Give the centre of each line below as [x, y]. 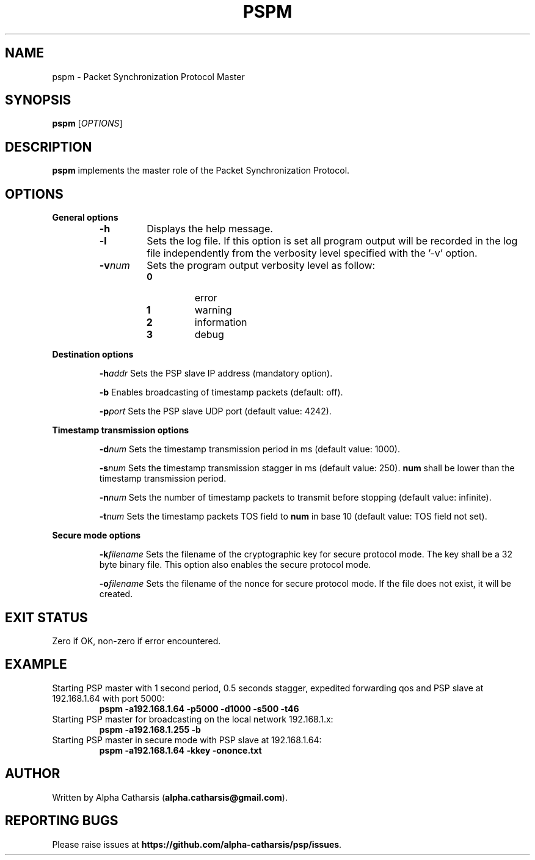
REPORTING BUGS [62, 821]
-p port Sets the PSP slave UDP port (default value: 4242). [215, 411]
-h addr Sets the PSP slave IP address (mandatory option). [216, 373]
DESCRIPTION [49, 147]
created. [116, 594]
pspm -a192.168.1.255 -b [150, 729]
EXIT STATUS [46, 617]
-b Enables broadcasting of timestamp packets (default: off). [221, 392]
